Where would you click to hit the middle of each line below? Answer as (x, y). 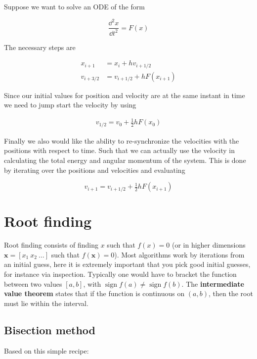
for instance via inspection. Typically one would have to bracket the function (120, 274)
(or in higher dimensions (209, 245)
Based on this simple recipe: (46, 350)
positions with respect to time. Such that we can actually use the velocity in (119, 150)
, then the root (231, 293)
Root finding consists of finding (51, 245)
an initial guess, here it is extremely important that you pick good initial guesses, (127, 264)
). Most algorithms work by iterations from (179, 254)
